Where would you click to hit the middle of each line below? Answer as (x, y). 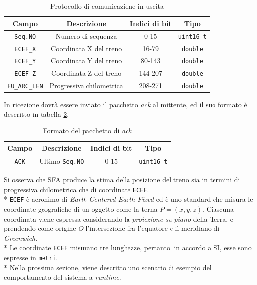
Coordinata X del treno (86, 48)
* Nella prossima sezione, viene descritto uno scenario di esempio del (108, 267)
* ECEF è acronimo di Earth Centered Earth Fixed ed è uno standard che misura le (128, 199)
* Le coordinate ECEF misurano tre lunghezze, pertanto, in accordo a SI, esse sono (128, 248)
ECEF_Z (25, 74)
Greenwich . (21, 238)
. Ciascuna (218, 208)
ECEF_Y (25, 62)
